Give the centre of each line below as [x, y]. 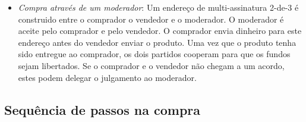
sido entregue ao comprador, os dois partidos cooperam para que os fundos [154, 54]
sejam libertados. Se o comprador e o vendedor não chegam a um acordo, [151, 65]
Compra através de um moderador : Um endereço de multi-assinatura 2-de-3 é [158, 7]
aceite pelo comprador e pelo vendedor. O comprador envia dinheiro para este [160, 31]
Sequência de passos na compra [102, 109]
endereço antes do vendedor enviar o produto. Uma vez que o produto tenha [157, 42]
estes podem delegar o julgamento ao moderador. [107, 77]
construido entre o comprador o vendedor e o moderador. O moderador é [151, 19]
